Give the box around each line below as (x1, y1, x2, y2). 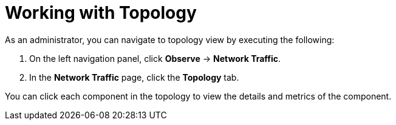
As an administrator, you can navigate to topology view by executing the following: (5, 34, 335, 45)
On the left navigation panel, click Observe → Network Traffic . (29, 53, 281, 64)
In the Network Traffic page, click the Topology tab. (29, 72, 239, 83)
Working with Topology (5, 2, 197, 23)
